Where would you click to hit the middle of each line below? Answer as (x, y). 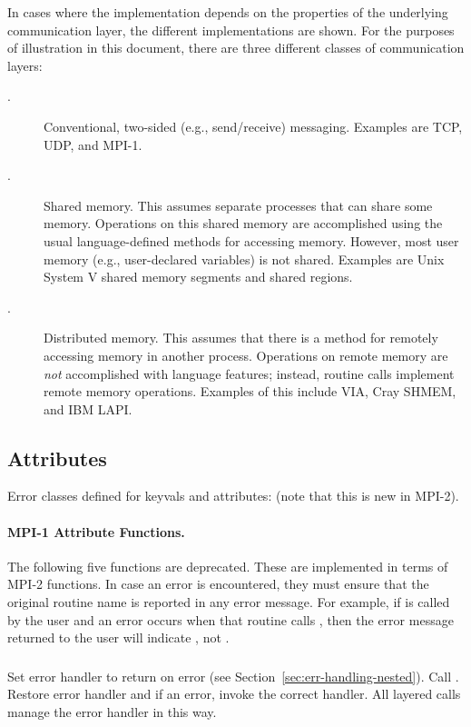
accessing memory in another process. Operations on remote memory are (246, 355)
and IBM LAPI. (88, 408)
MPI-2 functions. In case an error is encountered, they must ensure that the (218, 584)
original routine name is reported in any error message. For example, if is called (229, 602)
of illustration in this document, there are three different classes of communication (236, 48)
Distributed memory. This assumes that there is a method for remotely (241, 338)
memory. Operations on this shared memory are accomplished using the (243, 223)
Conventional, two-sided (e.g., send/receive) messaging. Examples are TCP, (253, 126)
